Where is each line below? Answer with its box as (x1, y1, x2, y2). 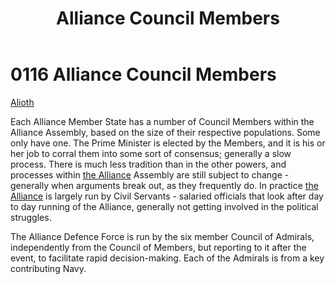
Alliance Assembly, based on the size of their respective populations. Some (10, 126, 321, 138)
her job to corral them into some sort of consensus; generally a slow (10, 147, 292, 159)
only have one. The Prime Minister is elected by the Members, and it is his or (10, 137, 326, 149)
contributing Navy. (10, 262, 87, 274)
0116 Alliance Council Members (10, 63, 277, 86)
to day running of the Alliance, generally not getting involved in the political (10, 200, 319, 212)
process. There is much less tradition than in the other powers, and (10, 158, 287, 170)
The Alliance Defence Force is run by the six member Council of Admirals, (10, 230, 315, 242)
